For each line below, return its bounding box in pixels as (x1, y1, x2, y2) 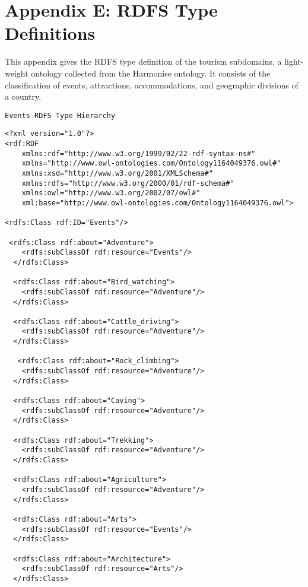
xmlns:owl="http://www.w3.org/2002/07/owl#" (21, 189, 201, 198)
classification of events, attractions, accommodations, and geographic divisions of (5, 78, 299, 91)
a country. (5, 90, 42, 103)
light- (284, 55, 304, 68)
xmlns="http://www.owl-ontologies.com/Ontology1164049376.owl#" (21, 159, 281, 168)
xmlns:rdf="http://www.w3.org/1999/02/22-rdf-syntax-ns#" (21, 149, 256, 158)
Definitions (5, 21, 96, 45)
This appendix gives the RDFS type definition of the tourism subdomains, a (5, 55, 282, 68)
